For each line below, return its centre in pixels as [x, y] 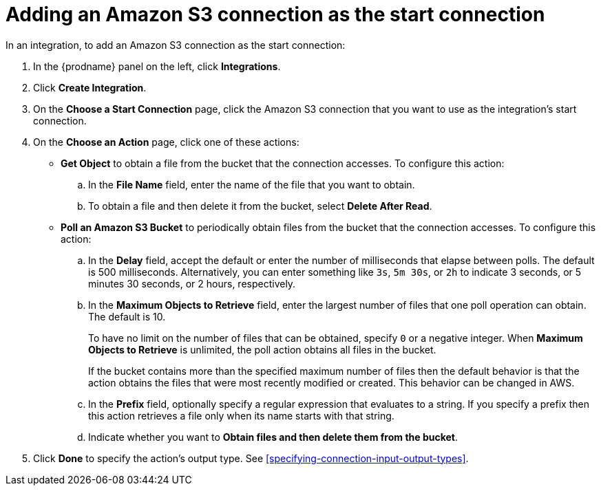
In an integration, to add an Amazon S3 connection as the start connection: [176, 45]
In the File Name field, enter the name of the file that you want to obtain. [252, 184]
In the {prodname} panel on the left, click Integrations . [157, 66]
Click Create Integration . [90, 87]
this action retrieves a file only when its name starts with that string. [241, 415]
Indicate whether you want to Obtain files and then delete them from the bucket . [273, 437]
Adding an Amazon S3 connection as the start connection [275, 14]
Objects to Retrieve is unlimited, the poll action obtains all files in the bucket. [262, 349]
